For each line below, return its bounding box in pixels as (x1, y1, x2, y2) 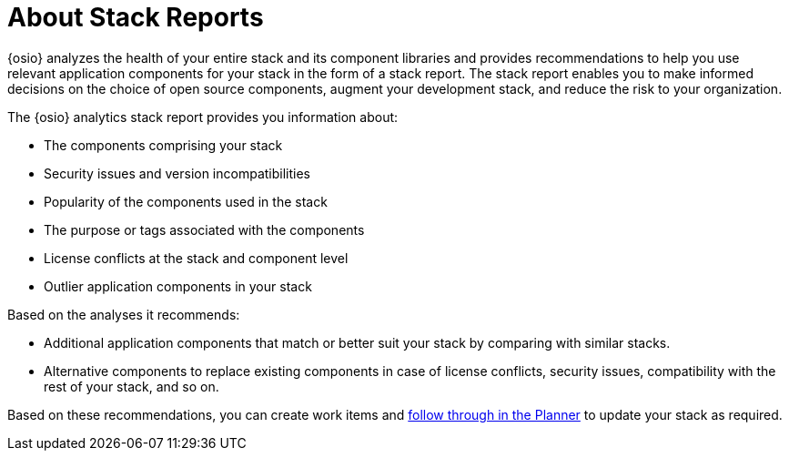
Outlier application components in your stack (44, 278, 312, 294)
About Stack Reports (7, 2, 264, 33)
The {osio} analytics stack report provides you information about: (7, 108, 399, 125)
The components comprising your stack (44, 137, 283, 153)
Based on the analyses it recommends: (7, 306, 240, 322)
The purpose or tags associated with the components (44, 221, 365, 238)
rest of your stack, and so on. (44, 378, 219, 394)
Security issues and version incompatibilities (44, 165, 310, 181)
